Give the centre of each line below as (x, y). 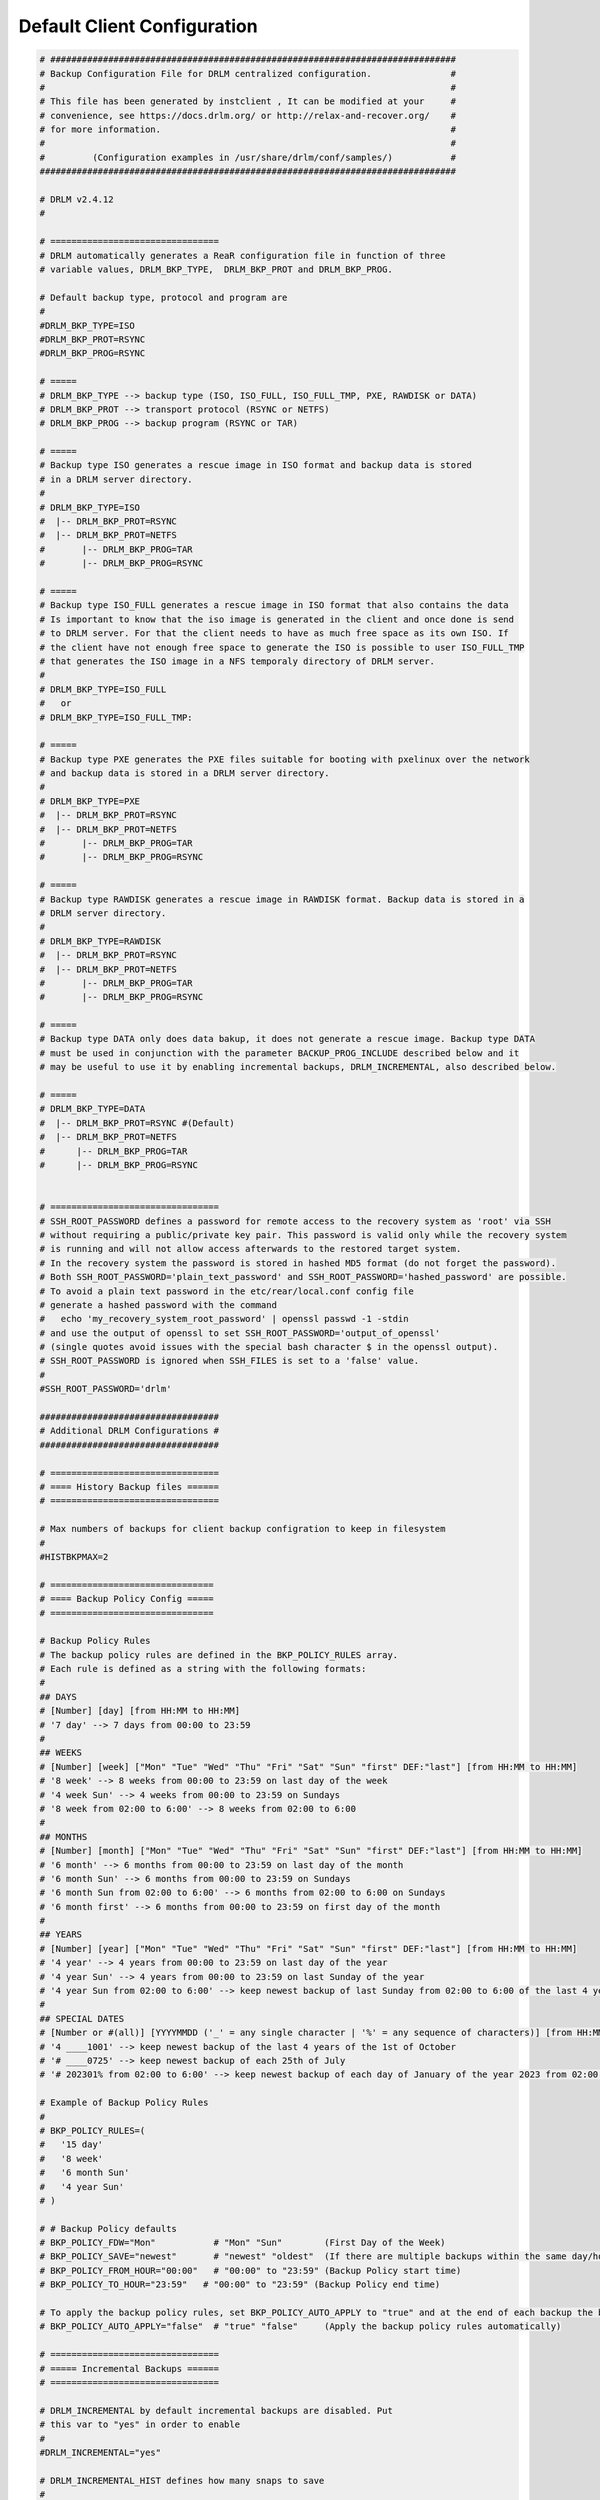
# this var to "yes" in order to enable (139, 2424)
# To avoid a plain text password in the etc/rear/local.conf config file (227, 1291)
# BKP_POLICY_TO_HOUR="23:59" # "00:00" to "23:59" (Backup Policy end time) (240, 2284)
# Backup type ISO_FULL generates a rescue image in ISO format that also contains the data (274, 605)
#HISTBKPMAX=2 (74, 1556)
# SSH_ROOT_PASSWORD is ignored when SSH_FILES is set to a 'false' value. (229, 1361)
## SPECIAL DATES (82, 2018)
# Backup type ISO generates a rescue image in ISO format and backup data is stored (255, 465)
